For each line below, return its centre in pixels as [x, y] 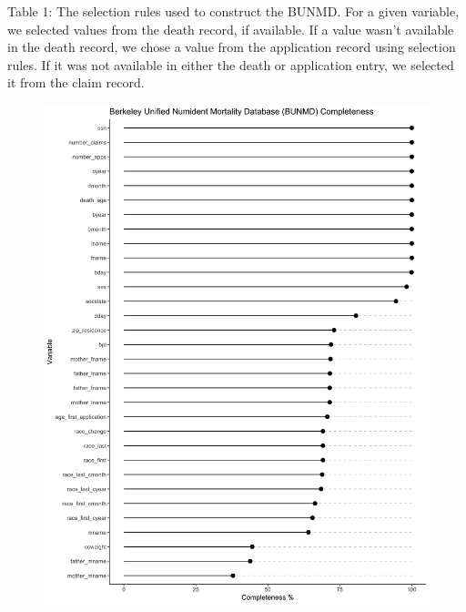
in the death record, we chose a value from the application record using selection [232, 47]
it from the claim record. [76, 82]
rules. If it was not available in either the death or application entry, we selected [231, 64]
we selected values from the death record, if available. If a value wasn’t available [231, 29]
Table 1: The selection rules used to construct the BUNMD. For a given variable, [233, 11]
